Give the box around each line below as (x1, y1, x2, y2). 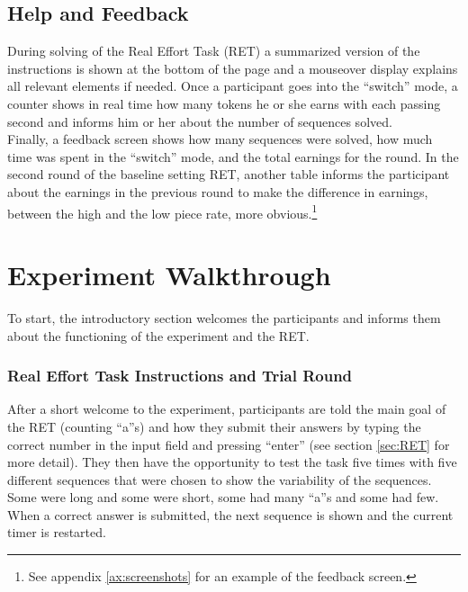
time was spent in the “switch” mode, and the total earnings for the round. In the (7, 147, 459, 166)
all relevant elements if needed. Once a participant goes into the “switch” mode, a (7, 76, 458, 95)
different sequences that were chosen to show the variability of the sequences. (7, 470, 432, 489)
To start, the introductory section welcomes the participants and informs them (7, 308, 441, 327)
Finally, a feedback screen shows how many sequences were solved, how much (7, 130, 433, 148)
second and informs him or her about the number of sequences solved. (7, 112, 392, 130)
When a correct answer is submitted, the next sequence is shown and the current (7, 505, 454, 524)
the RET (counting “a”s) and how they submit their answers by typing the (7, 417, 421, 435)
